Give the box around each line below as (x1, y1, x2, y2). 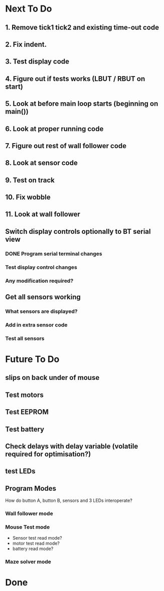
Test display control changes (5, 264, 78, 271)
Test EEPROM (5, 408, 49, 416)
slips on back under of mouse (5, 373, 100, 382)
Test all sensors (5, 335, 45, 342)
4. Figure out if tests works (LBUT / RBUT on (5, 74, 145, 83)
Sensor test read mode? (12, 535, 62, 541)
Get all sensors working (5, 293, 81, 301)
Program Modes (5, 484, 57, 493)
